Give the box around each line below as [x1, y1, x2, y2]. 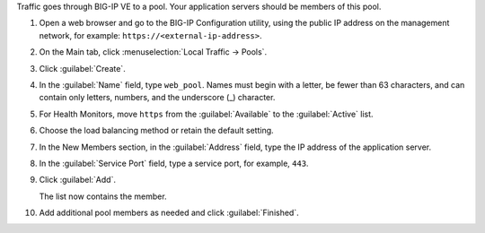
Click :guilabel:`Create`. [39, 63, 126, 73]
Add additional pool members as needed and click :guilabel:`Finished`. [39, 207, 300, 219]
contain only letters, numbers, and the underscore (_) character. [39, 92, 276, 103]
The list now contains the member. [39, 191, 167, 202]
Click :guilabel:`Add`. [39, 175, 117, 186]
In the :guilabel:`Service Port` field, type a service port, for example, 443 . [39, 158, 309, 168]
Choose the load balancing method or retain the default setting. [39, 125, 274, 136]
